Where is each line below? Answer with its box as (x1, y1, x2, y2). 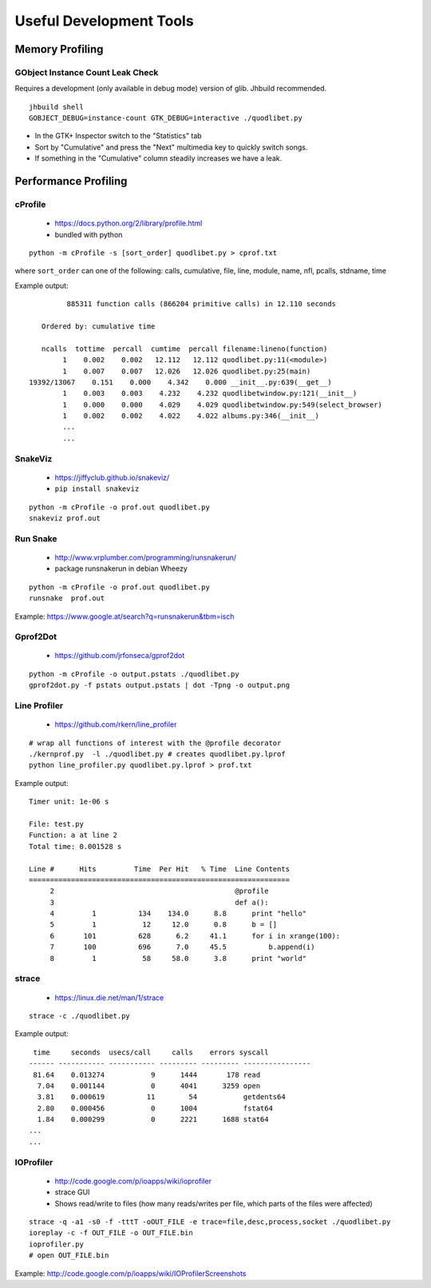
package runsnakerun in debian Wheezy (54, 564, 188, 573)
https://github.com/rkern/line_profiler (54, 720, 177, 729)
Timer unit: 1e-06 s (29, 797, 109, 807)
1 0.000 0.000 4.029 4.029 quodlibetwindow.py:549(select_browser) (62, 400, 383, 409)
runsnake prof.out (29, 594, 105, 603)
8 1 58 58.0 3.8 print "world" (49, 954, 307, 963)
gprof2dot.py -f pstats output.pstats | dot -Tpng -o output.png (29, 680, 291, 690)
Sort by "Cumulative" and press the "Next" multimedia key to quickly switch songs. (34, 142, 308, 152)
